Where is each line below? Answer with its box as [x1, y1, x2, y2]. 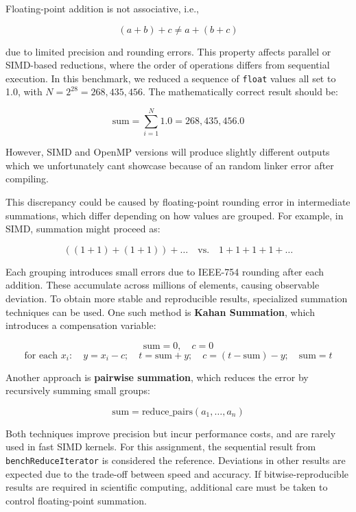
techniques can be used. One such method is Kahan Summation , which [5, 304, 315, 319]
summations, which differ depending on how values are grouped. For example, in [5, 208, 344, 222]
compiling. [5, 171, 49, 186]
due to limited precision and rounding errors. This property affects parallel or [5, 44, 331, 58]
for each [24, 350, 58, 361]
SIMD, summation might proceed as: [5, 221, 161, 236]
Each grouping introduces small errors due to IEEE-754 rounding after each [5, 264, 324, 278]
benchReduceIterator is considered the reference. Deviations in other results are [5, 453, 346, 467]
